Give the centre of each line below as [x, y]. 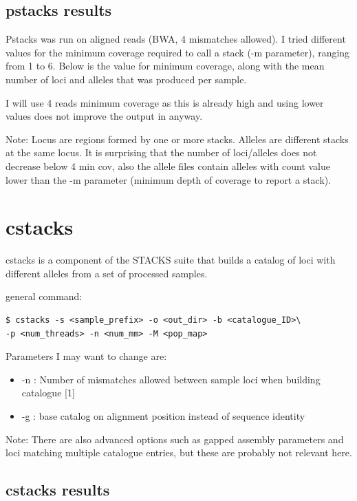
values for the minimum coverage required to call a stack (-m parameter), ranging [178, 52]
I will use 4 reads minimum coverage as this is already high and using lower [165, 102]
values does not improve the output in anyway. [104, 116]
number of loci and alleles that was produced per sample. [126, 79]
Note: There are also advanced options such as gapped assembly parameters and [175, 439]
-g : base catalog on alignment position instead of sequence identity [163, 416]
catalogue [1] [48, 393]
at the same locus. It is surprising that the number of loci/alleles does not [161, 152]
